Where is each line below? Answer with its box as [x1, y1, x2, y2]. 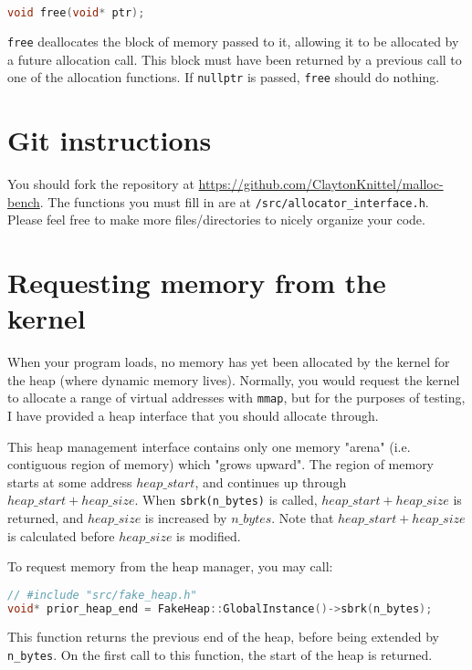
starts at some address [7, 472, 132, 491]
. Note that [271, 508, 334, 527]
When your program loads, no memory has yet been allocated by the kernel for [7, 352, 450, 372]
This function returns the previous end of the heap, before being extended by [7, 627, 439, 646]
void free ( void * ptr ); [7, 6, 145, 19]
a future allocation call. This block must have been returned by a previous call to [7, 49, 462, 68]
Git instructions [7, 120, 212, 158]
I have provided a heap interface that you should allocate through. [7, 405, 379, 424]
